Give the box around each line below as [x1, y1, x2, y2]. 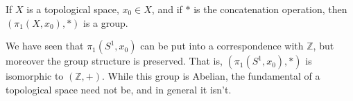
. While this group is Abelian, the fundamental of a [101, 69, 320, 83]
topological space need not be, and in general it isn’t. [6, 82, 232, 96]
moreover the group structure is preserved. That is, [6, 54, 223, 68]
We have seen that [6, 38, 84, 53]
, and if [151, 2, 182, 16]
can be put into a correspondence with [140, 38, 304, 53]
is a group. [83, 15, 128, 30]
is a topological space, [26, 2, 119, 16]
